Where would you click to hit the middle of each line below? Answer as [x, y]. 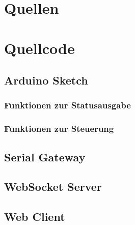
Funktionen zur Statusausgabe [67, 105]
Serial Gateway [45, 157]
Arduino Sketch [46, 80]
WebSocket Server [53, 187]
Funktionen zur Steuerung [59, 129]
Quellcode [39, 48]
